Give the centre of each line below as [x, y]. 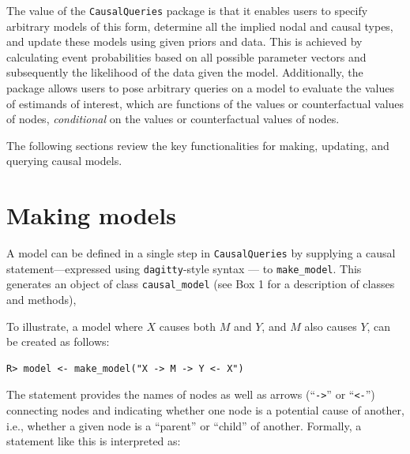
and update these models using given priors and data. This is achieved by [184, 41]
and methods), [41, 300]
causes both [188, 326]
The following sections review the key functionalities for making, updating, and [198, 145]
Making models [91, 215]
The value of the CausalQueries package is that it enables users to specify [187, 10]
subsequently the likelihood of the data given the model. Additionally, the [185, 72]
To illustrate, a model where [75, 326]
